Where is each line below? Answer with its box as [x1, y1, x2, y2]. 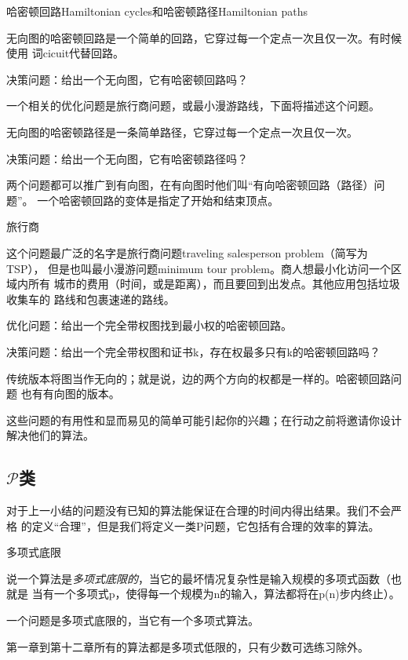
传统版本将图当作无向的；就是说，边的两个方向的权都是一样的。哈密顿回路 [6, 370, 391, 386]
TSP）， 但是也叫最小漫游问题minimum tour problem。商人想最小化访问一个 [6, 260, 391, 276]
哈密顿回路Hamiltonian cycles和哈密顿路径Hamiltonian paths [6, 3, 308, 19]
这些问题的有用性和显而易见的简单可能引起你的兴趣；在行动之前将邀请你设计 [6, 411, 402, 428]
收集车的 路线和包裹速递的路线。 [6, 290, 175, 307]
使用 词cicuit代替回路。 [6, 45, 125, 61]
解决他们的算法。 [6, 427, 94, 443]
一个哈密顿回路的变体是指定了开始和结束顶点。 [37, 191, 279, 208]
